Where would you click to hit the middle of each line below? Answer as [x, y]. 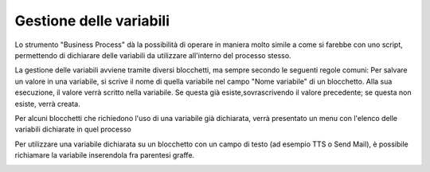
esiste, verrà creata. [47, 104]
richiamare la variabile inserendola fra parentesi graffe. [105, 155]
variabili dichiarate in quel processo [73, 129]
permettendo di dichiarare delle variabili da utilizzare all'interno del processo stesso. [153, 55]
